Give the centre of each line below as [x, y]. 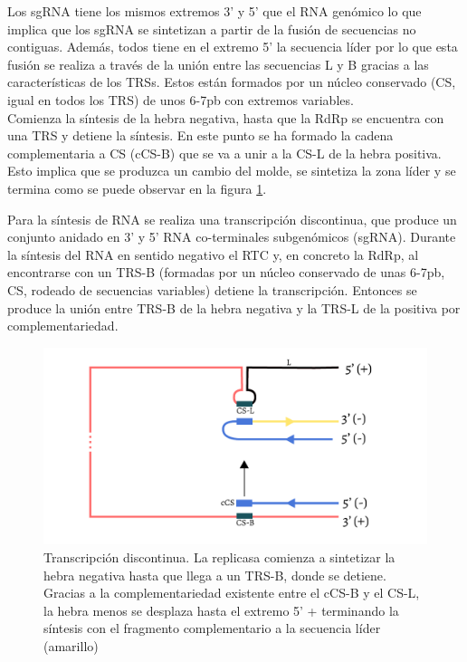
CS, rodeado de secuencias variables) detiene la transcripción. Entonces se [212, 289]
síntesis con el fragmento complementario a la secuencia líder [212, 628]
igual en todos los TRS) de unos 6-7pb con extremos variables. [181, 99]
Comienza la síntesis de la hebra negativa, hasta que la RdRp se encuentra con [226, 117]
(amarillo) [71, 646]
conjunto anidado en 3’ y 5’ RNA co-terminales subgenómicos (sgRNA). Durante [232, 237]
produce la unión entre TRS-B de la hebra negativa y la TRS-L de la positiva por [234, 307]
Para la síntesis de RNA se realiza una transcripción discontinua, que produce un [232, 219]
